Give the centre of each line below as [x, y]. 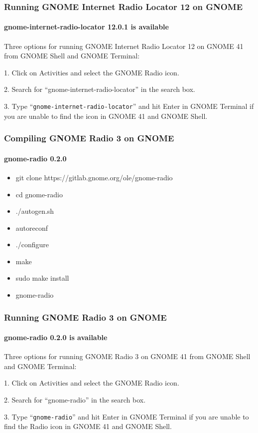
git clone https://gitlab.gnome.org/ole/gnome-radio [94, 177]
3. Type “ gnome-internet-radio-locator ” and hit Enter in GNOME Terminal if [129, 106]
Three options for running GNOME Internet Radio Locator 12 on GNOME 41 [124, 46]
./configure [32, 244]
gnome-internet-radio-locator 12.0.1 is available [86, 27]
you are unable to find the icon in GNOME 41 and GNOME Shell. [106, 116]
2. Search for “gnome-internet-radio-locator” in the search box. [100, 89]
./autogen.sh [35, 211]
